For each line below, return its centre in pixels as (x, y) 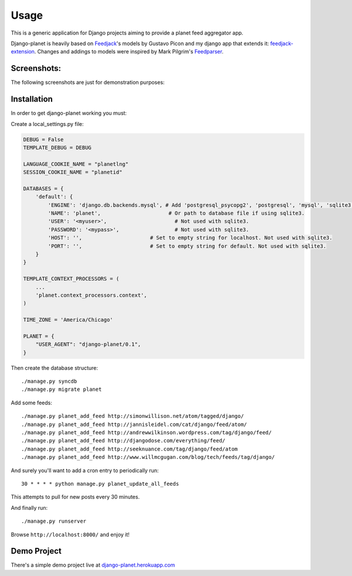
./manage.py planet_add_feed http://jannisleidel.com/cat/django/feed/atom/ (134, 424)
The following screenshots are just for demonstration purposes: (88, 83)
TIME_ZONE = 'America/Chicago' (68, 320)
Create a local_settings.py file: (47, 124)
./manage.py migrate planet (62, 389)
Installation (32, 99)
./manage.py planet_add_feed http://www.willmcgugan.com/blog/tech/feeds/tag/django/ (148, 457)
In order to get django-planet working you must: (69, 113)
